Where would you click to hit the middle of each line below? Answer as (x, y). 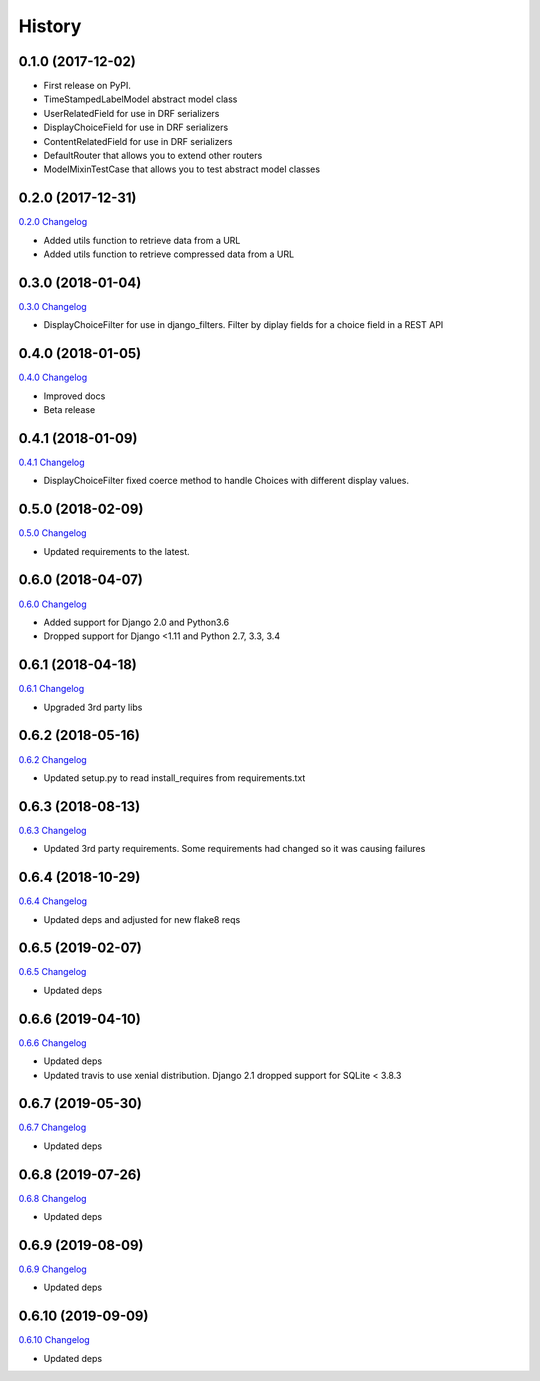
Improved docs (74, 396)
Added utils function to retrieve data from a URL (142, 240)
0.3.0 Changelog (52, 306)
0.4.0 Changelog (53, 377)
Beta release (69, 410)
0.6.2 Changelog (52, 759)
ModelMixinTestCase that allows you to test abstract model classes (181, 169)
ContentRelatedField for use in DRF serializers (138, 141)
